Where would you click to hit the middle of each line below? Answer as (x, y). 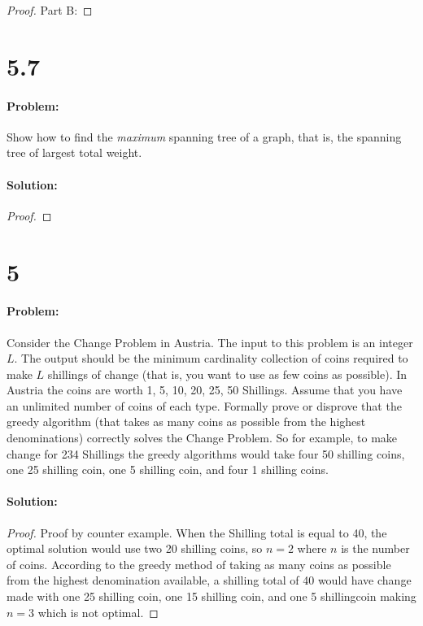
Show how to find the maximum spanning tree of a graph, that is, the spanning (204, 136)
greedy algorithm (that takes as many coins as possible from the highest (186, 422)
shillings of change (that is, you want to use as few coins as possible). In (227, 374)
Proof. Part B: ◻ (50, 10)
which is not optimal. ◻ (98, 612)
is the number (375, 548)
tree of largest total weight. (74, 152)
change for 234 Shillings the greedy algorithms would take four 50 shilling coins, (206, 453)
